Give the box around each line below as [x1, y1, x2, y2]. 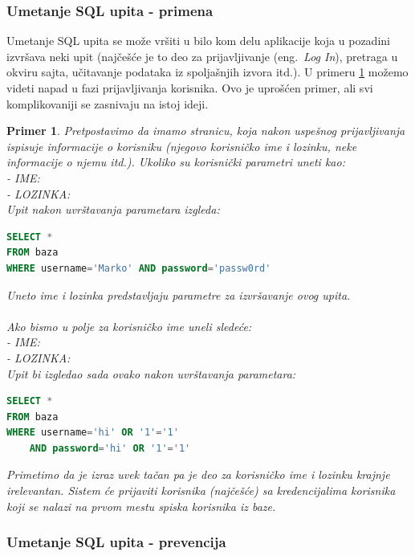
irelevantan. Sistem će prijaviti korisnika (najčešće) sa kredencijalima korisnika [6, 482, 396, 499]
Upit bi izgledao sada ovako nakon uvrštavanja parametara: [6, 365, 296, 382]
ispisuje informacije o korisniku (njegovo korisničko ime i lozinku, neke [6, 137, 357, 154]
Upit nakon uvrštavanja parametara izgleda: [6, 201, 220, 218]
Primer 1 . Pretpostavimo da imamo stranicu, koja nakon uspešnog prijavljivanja [6, 122, 405, 139]
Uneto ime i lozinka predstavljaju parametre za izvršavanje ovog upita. [6, 286, 351, 303]
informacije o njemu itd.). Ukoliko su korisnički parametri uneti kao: [6, 153, 345, 170]
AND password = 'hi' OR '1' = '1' [29, 442, 191, 454]
